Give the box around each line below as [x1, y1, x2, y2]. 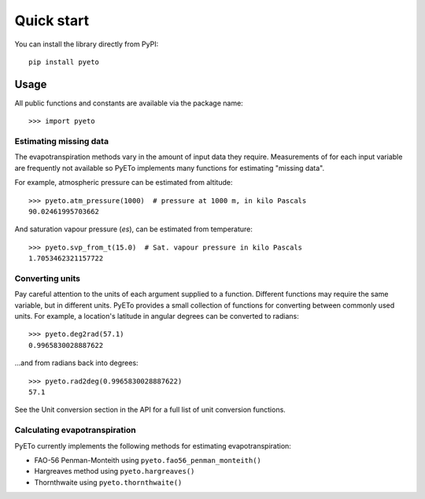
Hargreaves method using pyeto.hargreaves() [34, 467, 195, 476]
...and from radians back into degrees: [14, 358, 139, 368]
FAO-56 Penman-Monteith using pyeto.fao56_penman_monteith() [34, 455, 261, 464]
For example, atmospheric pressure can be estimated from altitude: [14, 178, 233, 187]
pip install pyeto [28, 57, 100, 66]
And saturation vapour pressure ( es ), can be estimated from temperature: [14, 224, 253, 234]
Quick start [14, 12, 90, 29]
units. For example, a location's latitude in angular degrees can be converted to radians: [14, 312, 299, 321]
